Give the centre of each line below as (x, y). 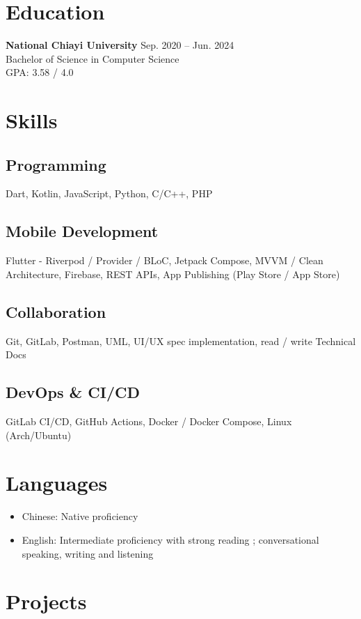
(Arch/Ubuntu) (39, 435)
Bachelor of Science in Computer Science (93, 58)
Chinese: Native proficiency (80, 516)
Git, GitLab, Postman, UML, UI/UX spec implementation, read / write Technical (181, 341)
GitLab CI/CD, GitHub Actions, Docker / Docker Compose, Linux (149, 421)
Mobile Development (82, 231)
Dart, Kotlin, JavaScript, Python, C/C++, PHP (109, 193)
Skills (32, 120)
